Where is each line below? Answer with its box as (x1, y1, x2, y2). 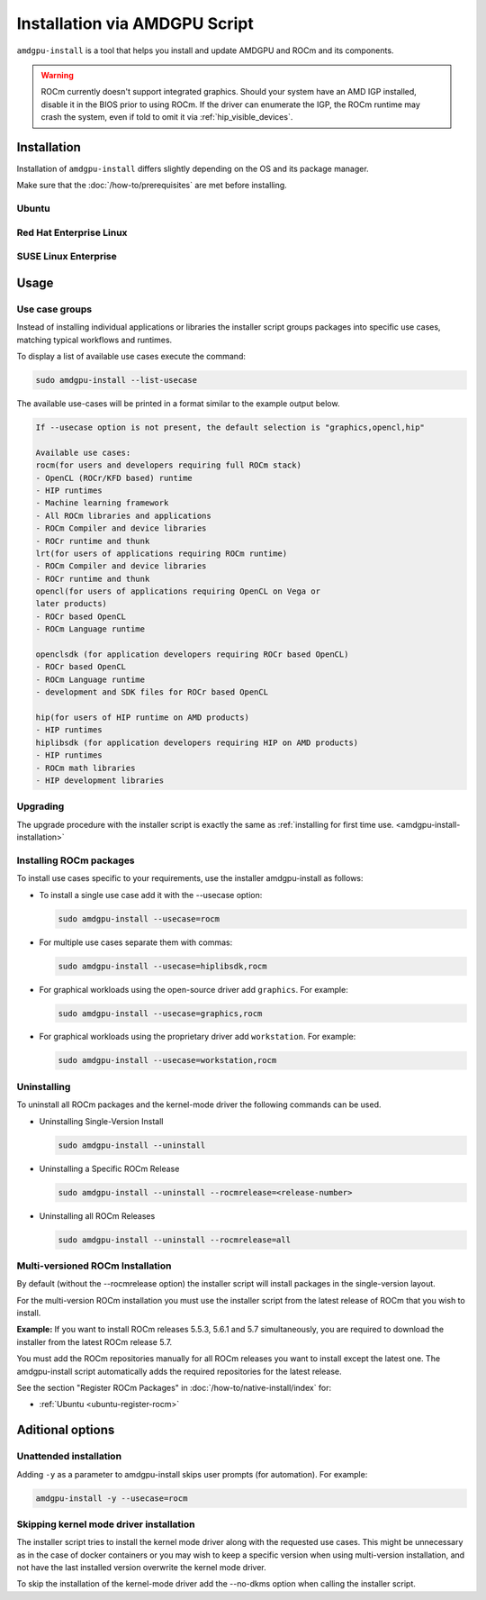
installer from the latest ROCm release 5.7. (16, 1336, 173, 1347)
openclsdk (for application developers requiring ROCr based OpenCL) (35, 650, 349, 659)
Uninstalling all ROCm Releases (39, 1210, 156, 1221)
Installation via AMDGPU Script (16, 14, 254, 33)
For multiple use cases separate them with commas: (39, 937, 233, 948)
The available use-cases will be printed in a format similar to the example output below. (16, 398, 340, 409)
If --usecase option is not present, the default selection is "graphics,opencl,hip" (35, 422, 425, 432)
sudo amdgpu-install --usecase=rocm (58, 914, 220, 923)
